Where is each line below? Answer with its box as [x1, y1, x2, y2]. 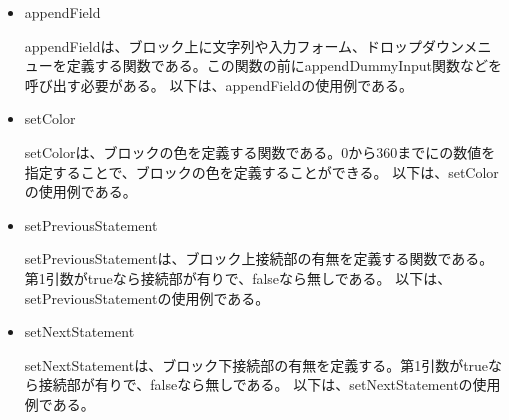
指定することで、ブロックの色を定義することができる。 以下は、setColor [24, 161, 499, 182]
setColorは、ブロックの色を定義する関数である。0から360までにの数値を [24, 141, 496, 162]
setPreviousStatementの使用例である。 [24, 287, 270, 308]
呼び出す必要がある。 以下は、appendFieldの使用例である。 [24, 74, 413, 95]
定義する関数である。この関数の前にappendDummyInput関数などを [66, 55, 503, 76]
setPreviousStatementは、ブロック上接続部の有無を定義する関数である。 [24, 248, 494, 269]
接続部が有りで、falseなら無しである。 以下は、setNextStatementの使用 [38, 374, 501, 395]
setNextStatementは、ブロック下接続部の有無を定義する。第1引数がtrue [24, 354, 489, 375]
